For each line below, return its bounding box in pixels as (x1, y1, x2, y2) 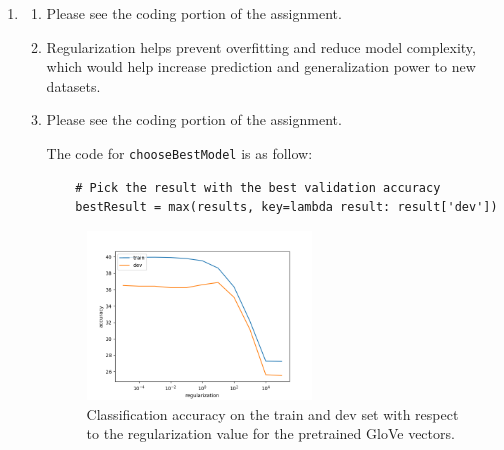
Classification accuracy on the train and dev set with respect (86, 403, 459, 424)
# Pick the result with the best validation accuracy (75, 180, 441, 195)
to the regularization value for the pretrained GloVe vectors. (86, 423, 455, 444)
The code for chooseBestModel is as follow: (46, 142, 313, 163)
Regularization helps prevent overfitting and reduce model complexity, (46, 36, 476, 57)
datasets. (46, 75, 101, 96)
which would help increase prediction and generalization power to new (46, 56, 476, 77)
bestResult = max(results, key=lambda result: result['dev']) (75, 200, 498, 215)
